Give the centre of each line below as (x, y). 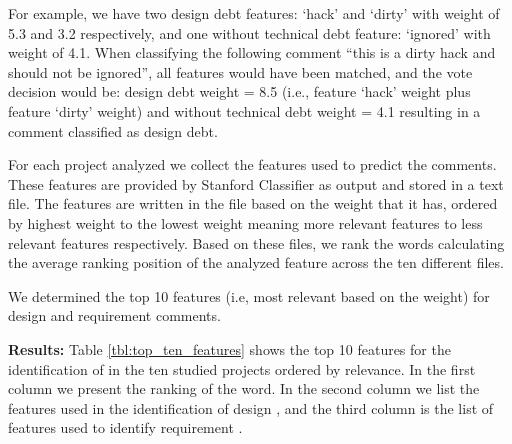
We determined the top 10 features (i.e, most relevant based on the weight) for (249, 295)
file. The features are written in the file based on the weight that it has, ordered (253, 203)
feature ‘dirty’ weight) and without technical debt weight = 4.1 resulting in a (244, 110)
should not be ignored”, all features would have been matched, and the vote (240, 71)
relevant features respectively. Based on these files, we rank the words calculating (256, 242)
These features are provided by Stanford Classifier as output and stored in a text (256, 183)
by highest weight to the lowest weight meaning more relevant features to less (245, 222)
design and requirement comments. (114, 315)
